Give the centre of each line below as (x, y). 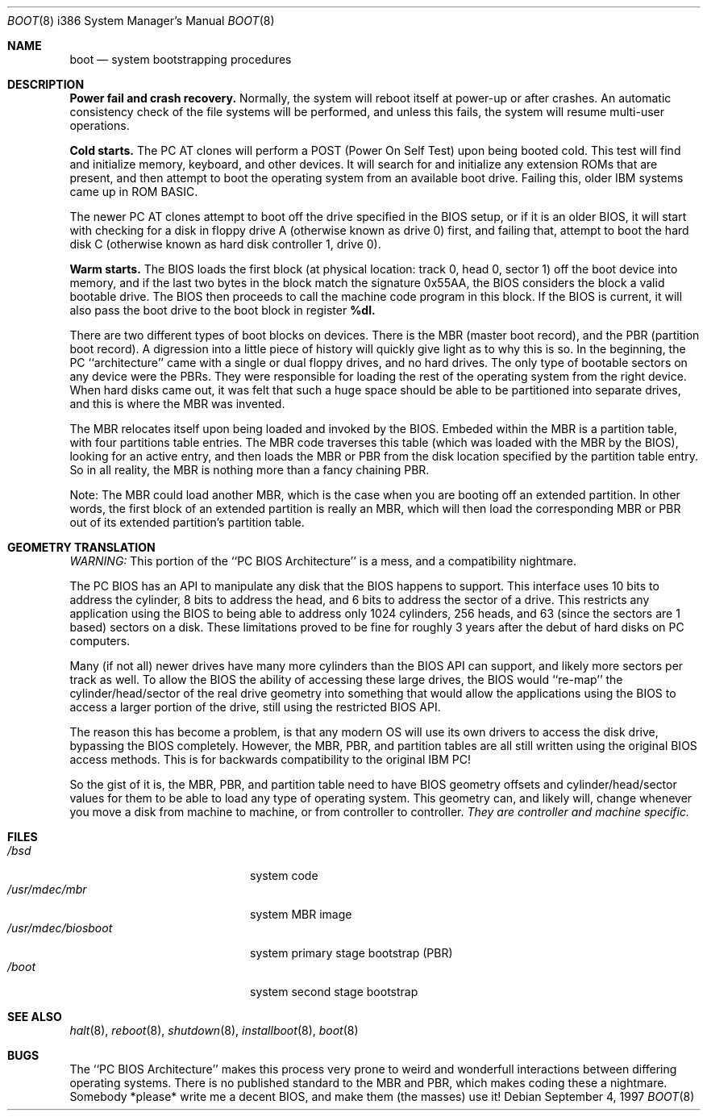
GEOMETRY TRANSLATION (81, 547)
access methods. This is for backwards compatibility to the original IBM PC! (270, 759)
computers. (100, 641)
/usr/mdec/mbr (47, 889)
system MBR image (301, 914)
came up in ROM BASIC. (134, 192)
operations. (100, 125)
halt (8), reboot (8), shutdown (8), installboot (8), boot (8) (214, 1030)
